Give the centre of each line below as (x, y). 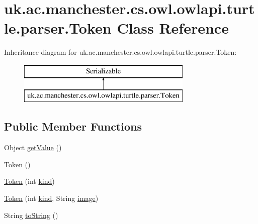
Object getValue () (33, 147)
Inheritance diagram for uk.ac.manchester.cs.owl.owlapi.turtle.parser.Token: (120, 52)
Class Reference (173, 28)
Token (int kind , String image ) (51, 198)
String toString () (31, 215)
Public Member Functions (73, 126)
